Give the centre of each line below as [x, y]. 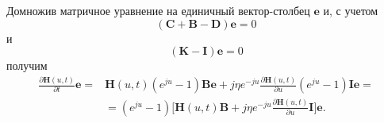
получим [27, 65]
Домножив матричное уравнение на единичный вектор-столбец [158, 10]
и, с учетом [351, 10]
